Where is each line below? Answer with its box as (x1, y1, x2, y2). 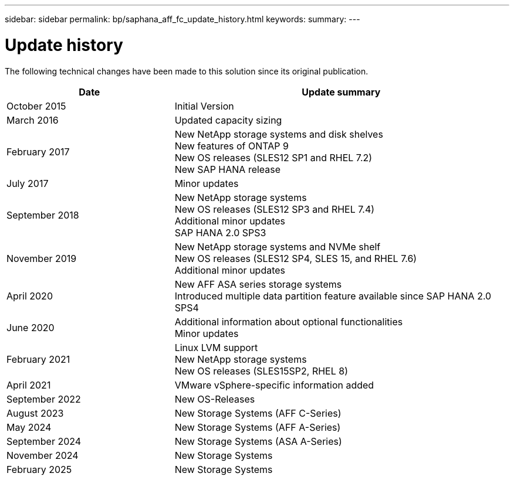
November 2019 (6, 252, 77, 264)
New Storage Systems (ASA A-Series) (174, 435, 342, 447)
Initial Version (174, 100, 234, 112)
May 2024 (6, 421, 52, 433)
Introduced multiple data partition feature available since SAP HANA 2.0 (174, 290, 492, 302)
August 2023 (6, 407, 64, 419)
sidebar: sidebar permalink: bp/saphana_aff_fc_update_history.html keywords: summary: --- (5, 14, 360, 24)
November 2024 (6, 449, 79, 461)
